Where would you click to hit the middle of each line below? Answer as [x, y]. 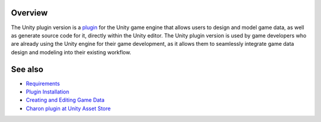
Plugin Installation [48, 92]
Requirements [43, 83]
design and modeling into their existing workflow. [71, 52]
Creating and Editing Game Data [65, 100]
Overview [29, 13]
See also [27, 69]
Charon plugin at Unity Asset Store [68, 108]
